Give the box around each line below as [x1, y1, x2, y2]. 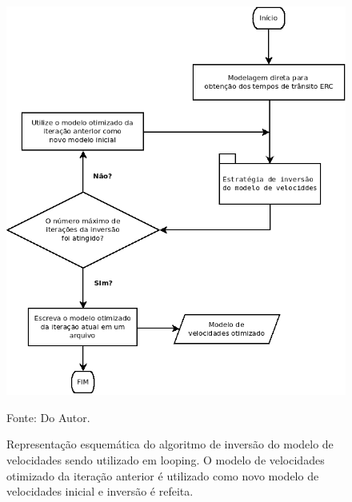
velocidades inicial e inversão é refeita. [6, 483, 194, 500]
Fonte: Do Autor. [6, 408, 90, 425]
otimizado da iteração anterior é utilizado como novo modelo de [6, 467, 319, 484]
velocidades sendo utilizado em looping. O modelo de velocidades [6, 451, 325, 468]
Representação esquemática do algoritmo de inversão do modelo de [6, 436, 334, 452]
